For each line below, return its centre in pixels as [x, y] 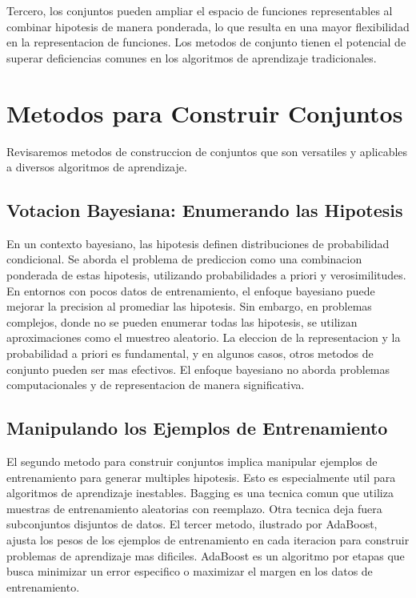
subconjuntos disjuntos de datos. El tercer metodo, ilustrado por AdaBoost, [192, 524]
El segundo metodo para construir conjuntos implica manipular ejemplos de [192, 462]
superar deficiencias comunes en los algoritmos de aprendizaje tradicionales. [192, 57]
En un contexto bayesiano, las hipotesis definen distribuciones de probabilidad [198, 243]
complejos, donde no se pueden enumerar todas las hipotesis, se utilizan [182, 321]
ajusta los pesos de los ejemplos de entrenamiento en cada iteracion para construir [208, 540]
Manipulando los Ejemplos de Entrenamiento [197, 428]
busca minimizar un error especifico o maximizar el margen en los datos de [190, 571]
